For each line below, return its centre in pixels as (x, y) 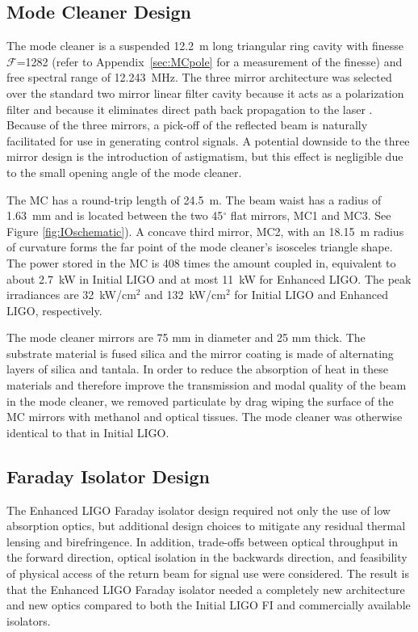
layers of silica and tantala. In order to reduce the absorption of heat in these (198, 369)
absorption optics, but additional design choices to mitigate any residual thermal (206, 526)
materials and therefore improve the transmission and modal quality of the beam (207, 385)
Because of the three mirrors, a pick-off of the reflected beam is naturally (187, 125)
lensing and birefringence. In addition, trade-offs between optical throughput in (202, 541)
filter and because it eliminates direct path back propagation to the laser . (190, 109)
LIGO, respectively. (54, 310)
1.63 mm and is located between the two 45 (115, 215)
